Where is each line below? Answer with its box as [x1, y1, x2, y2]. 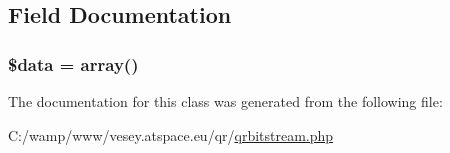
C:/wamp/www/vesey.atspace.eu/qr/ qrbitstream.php [8, 124, 334, 145]
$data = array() [8, 51, 139, 76]
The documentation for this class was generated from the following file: [8, 91, 443, 111]
